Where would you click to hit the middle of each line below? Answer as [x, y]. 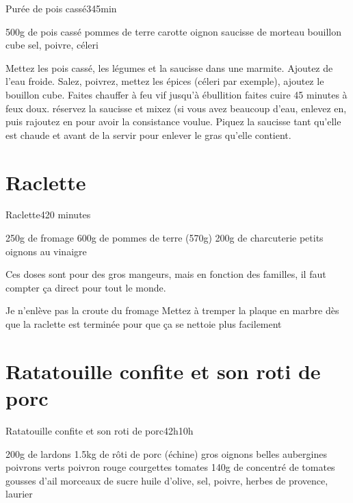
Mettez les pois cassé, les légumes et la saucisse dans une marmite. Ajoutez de [169, 67]
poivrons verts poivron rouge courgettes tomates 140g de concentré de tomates [170, 467]
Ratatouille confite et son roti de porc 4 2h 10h [100, 430]
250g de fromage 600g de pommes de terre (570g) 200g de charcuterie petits [165, 238]
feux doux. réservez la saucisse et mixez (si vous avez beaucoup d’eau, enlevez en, [176, 108]
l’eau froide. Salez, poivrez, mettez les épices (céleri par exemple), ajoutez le [165, 81]
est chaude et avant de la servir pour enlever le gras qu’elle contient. [148, 134]
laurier [19, 494]
